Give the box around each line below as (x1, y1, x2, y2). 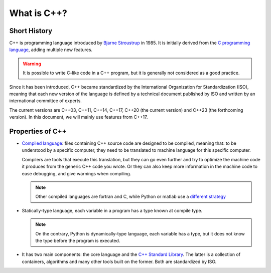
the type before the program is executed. (35, 238, 120, 243)
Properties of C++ (9, 127, 67, 135)
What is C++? (9, 8, 67, 19)
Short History (9, 27, 53, 35)
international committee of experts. (9, 98, 82, 104)
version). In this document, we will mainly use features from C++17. (9, 114, 148, 120)
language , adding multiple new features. (9, 47, 93, 53)
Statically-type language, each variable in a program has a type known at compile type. (22, 207, 203, 213)
